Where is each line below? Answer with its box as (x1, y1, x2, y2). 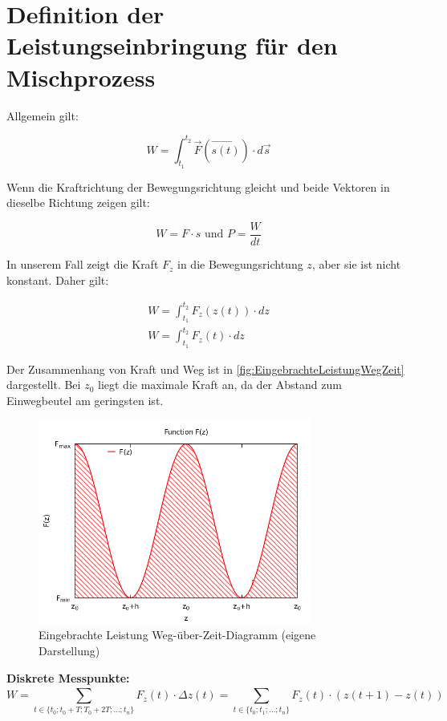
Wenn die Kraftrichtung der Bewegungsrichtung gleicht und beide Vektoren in (6, 178, 390, 195)
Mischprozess (6, 60, 156, 93)
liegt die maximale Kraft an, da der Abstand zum (98, 376, 342, 393)
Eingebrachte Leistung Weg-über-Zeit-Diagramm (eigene (39, 626, 316, 643)
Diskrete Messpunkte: (6, 669, 130, 686)
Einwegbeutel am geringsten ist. (6, 391, 164, 408)
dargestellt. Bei (6, 376, 81, 393)
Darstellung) (39, 642, 100, 659)
